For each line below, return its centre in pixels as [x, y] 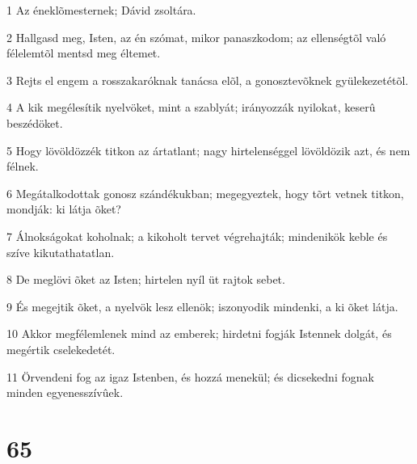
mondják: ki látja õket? [64, 209]
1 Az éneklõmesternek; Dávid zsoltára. [101, 10]
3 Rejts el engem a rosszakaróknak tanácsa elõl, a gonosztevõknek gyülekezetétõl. [208, 80]
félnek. [23, 166]
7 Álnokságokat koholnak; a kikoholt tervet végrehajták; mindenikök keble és [197, 236]
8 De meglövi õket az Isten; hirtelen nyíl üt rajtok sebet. [146, 279]
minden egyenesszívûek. [65, 392]
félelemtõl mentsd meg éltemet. [84, 53]
